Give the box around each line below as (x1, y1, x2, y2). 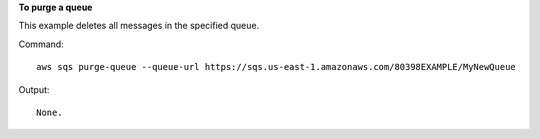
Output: (18, 83, 50, 95)
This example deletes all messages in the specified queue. (18, 20, 260, 32)
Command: (18, 38, 64, 50)
